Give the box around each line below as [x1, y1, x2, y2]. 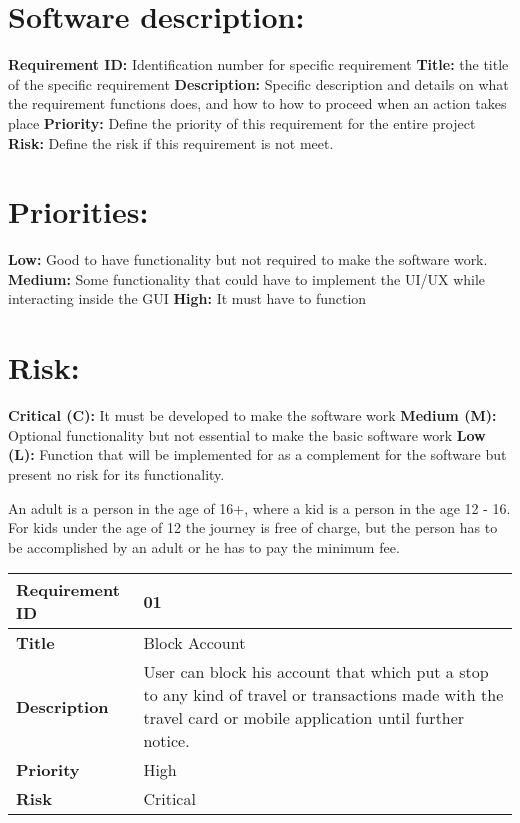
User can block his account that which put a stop [143, 660, 489, 684]
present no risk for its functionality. [8, 463, 225, 484]
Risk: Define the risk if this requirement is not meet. [8, 132, 334, 153]
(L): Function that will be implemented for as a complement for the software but [8, 444, 507, 465]
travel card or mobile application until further [143, 706, 465, 730]
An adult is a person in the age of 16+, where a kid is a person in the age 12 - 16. [8, 497, 511, 518]
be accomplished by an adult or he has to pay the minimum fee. [8, 536, 400, 557]
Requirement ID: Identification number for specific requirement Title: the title [8, 54, 509, 75]
